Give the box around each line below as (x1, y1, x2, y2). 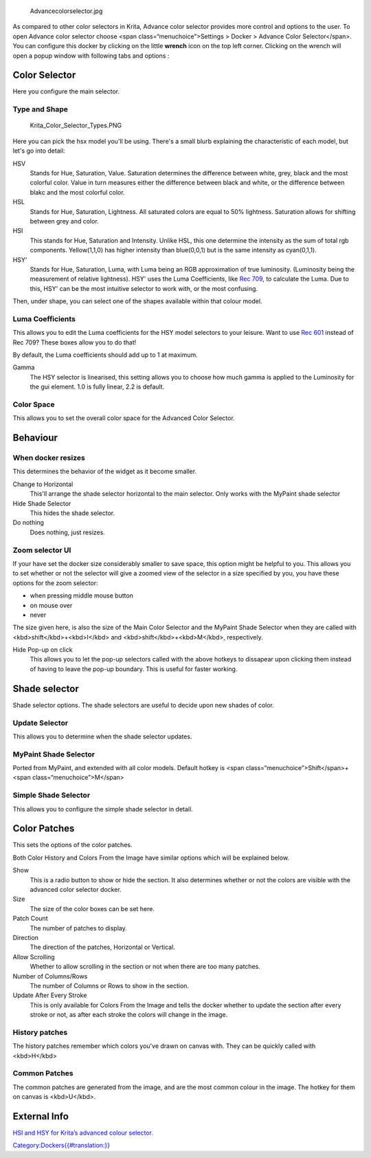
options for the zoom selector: (12, 578, 99, 587)
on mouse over (30, 601, 73, 609)
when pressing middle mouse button (30, 591, 134, 600)
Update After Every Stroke (12, 991, 87, 1000)
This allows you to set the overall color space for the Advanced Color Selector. (12, 414, 235, 422)
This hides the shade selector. (30, 509, 115, 517)
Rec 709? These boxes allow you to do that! (12, 338, 137, 347)
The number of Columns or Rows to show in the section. (30, 981, 189, 990)
